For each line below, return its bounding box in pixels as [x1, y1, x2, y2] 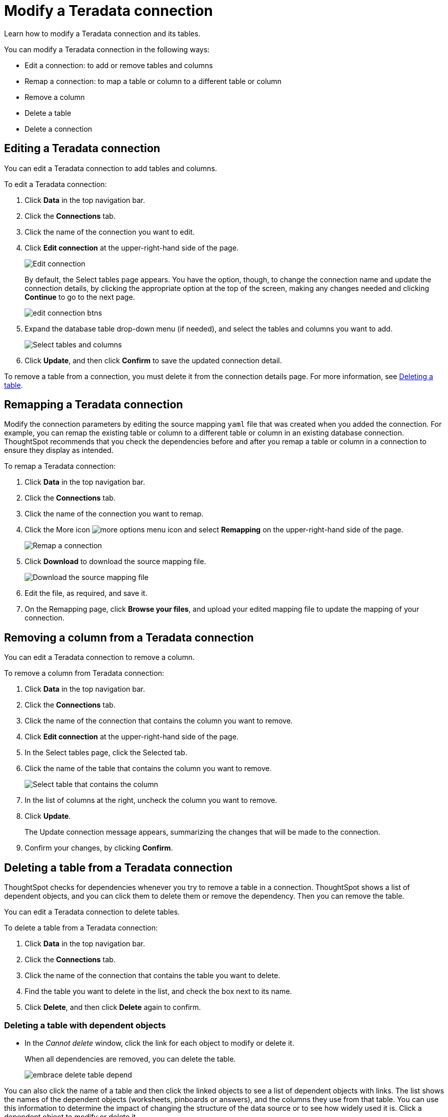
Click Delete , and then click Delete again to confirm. [25, 1003, 201, 1012]
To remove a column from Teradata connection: [4, 669, 164, 678]
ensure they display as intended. [4, 446, 114, 455]
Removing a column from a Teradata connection [4, 631, 254, 644]
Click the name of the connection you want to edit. [25, 227, 195, 236]
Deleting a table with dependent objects [4, 1020, 166, 1030]
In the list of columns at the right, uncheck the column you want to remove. [25, 796, 278, 805]
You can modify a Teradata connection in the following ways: [4, 45, 210, 54]
